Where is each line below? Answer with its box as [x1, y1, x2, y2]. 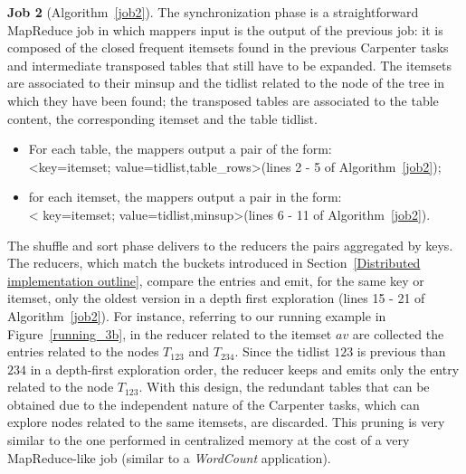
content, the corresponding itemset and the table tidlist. [7, 109, 318, 128]
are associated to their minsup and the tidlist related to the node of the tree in [7, 73, 445, 92]
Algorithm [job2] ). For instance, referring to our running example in [7, 306, 386, 325]
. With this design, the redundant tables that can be [138, 377, 430, 396]
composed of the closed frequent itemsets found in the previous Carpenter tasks [7, 38, 449, 57]
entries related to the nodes [7, 342, 159, 361]
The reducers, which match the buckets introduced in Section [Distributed [7, 253, 421, 272]
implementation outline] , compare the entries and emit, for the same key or [7, 270, 424, 289]
